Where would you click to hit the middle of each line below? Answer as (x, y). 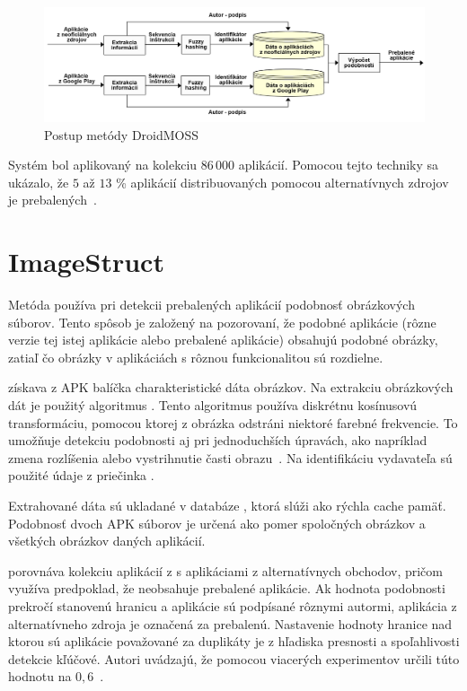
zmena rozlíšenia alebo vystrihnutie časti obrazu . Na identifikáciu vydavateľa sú (230, 457)
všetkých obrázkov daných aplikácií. (107, 541)
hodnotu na (40, 676)
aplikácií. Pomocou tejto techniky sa (339, 165)
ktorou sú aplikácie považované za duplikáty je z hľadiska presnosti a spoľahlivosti (234, 641)
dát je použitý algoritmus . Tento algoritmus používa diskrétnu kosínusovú (213, 405)
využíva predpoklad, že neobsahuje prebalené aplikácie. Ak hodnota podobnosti (227, 588)
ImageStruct (86, 262)
